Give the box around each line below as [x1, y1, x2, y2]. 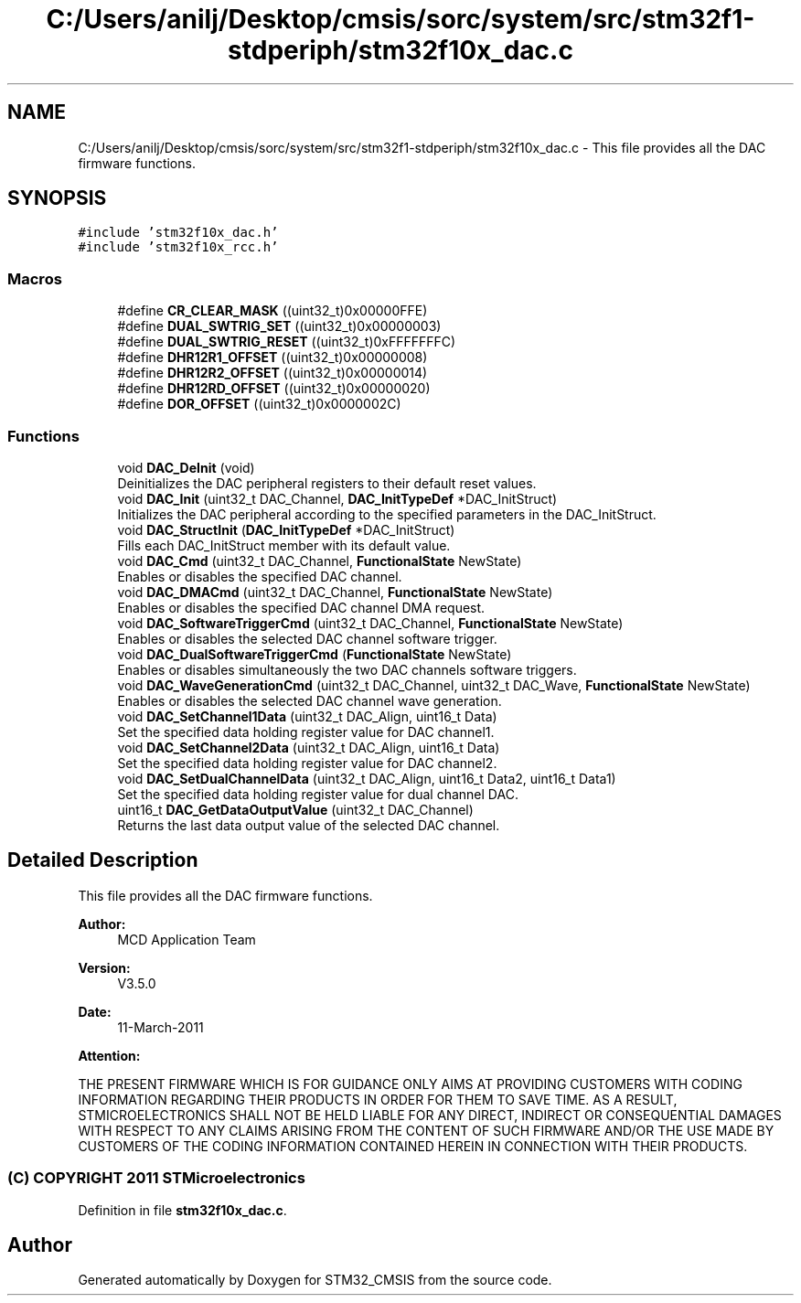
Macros [7, 269, 62, 288]
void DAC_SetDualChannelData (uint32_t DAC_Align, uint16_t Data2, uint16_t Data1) [117, 770, 616, 786]
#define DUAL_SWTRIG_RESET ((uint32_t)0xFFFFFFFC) [117, 334, 456, 350]
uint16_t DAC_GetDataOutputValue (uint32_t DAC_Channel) [117, 801, 474, 817]
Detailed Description [7, 849, 198, 872]
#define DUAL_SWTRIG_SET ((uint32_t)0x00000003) [117, 318, 442, 335]
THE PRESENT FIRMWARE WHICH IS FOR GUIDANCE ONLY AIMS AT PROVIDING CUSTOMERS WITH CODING [78, 1075, 742, 1092]
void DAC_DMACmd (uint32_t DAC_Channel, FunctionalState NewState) [117, 583, 553, 600]
